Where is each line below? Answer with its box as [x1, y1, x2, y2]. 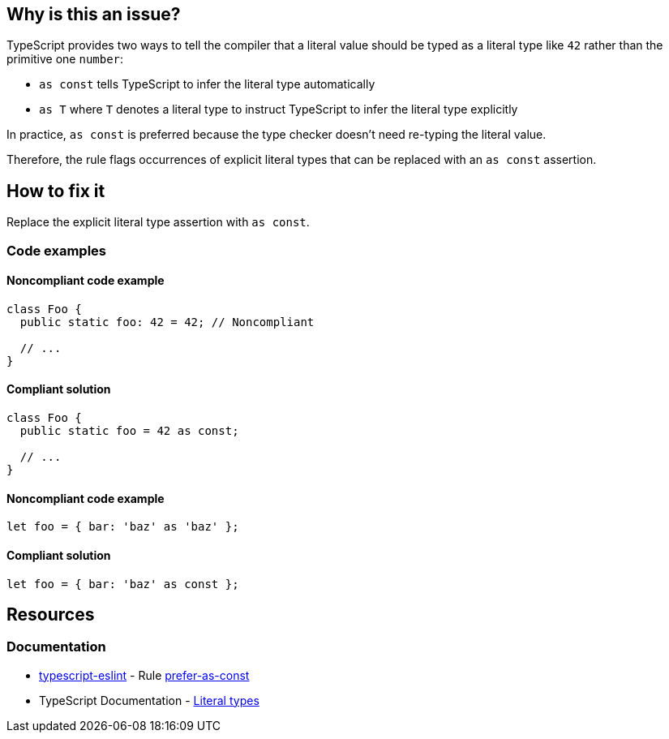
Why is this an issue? [6, 4, 181, 24]
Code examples [6, 242, 107, 259]
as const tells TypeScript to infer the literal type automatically [39, 77, 375, 92]
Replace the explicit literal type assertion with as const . [6, 215, 310, 230]
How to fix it [6, 180, 105, 201]
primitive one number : [6, 52, 124, 67]
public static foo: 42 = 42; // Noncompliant [19, 315, 315, 329]
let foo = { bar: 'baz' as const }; [6, 577, 239, 591]
